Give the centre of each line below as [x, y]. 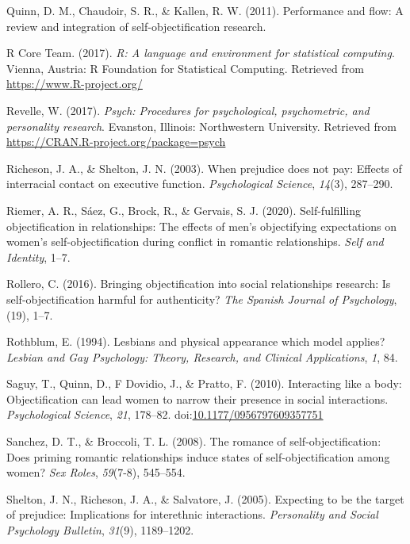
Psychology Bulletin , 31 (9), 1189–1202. [100, 530]
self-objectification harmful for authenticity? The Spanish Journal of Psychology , [202, 299]
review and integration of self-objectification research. [136, 26]
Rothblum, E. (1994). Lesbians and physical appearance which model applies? [196, 341]
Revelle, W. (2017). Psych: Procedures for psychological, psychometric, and [188, 110]
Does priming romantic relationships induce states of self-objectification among [198, 456]
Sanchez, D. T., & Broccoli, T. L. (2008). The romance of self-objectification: [194, 441]
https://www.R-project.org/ [75, 84]
